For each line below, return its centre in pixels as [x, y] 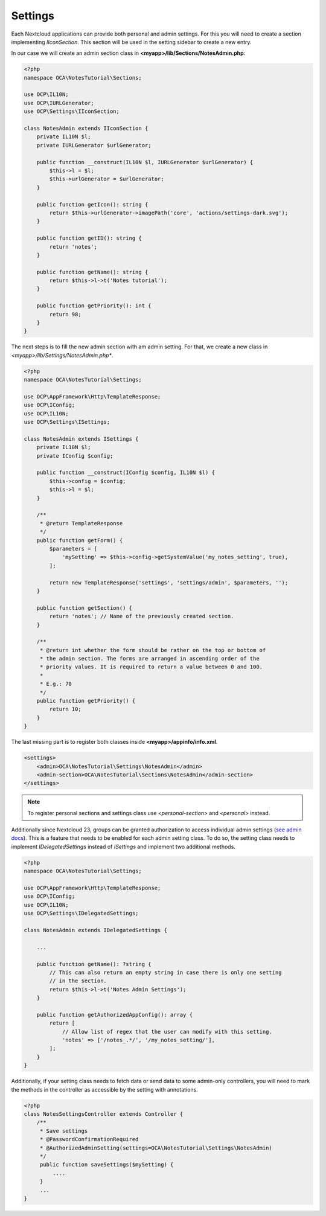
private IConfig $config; [75, 456]
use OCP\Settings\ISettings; [67, 422]
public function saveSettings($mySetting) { [107, 1165]
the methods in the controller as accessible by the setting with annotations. [105, 1089]
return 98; [65, 314]
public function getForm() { [80, 540]
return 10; [65, 709]
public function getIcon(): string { [92, 204]
